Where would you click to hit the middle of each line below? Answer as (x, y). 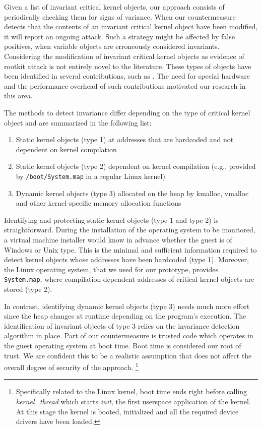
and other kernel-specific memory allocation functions (99, 203)
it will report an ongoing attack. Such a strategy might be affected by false (119, 36)
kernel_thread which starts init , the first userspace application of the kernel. (133, 401)
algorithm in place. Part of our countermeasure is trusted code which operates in (129, 335)
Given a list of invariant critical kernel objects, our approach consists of (114, 7)
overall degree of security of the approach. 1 (71, 366)
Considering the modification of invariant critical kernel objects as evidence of (124, 56)
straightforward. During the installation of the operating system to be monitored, (130, 230)
